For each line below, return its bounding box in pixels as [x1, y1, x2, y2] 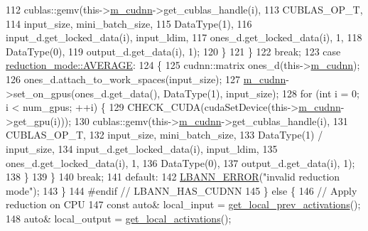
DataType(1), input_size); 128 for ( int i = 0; [163, 85, 359, 100]
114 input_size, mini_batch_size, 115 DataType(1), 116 [6, 16, 252, 31]
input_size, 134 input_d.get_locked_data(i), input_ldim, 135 [6, 141, 278, 156]
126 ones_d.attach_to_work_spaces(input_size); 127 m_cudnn [6, 71, 286, 86]
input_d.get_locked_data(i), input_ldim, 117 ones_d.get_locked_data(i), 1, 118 [6, 30, 362, 45]
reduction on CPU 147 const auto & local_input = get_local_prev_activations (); [6, 197, 361, 212]
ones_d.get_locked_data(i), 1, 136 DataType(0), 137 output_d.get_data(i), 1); [6, 155, 355, 170]
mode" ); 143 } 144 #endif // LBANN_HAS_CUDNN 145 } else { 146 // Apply [6, 183, 357, 198]
